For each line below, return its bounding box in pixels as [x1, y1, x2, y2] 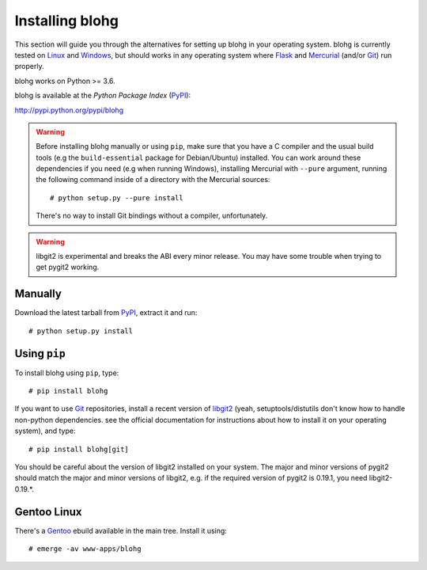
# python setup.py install [28, 326, 134, 336]
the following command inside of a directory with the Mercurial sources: [36, 175, 270, 184]
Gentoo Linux [14, 505, 82, 519]
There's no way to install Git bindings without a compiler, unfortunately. [36, 211, 268, 221]
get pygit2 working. [36, 262, 100, 272]
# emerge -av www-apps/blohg [28, 545, 142, 553]
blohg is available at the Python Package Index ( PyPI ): [14, 91, 191, 101]
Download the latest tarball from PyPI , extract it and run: [14, 308, 198, 317]
